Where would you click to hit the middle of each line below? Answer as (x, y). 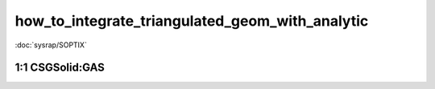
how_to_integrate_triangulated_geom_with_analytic (192, 21)
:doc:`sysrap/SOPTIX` (51, 45)
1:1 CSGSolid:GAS (60, 68)
